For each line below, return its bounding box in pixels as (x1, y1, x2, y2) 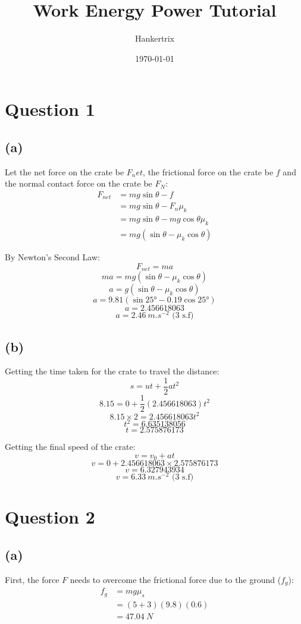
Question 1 (5, 97, 95, 121)
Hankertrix (134, 32, 175, 45)
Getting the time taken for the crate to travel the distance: (5, 365, 220, 377)
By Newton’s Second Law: (5, 251, 100, 263)
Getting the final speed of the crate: (5, 440, 136, 453)
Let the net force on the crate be (5, 165, 124, 178)
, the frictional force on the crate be (143, 165, 274, 178)
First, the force (5, 573, 59, 585)
